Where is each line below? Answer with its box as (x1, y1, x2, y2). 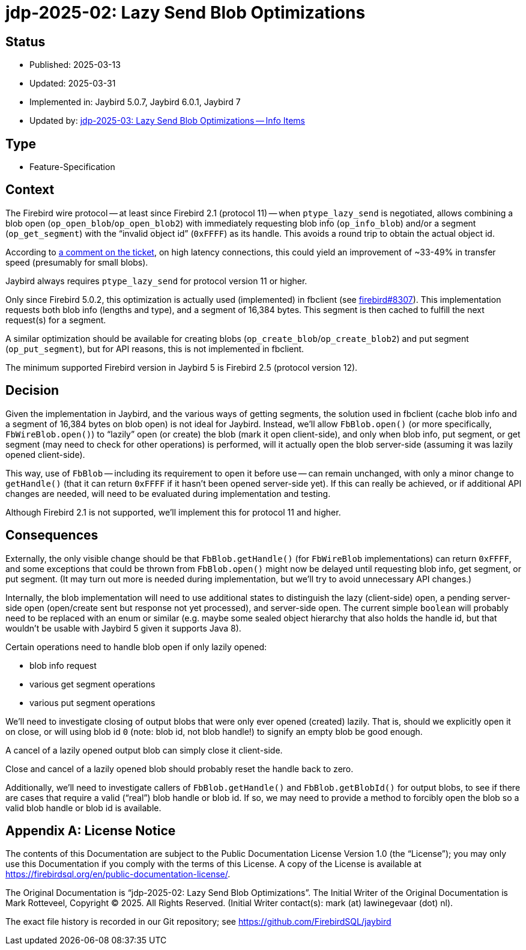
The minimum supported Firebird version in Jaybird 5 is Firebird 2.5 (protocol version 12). (5, 362, 358, 373)
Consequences (5, 528, 98, 543)
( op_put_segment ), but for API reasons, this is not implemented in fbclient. (5, 343, 304, 354)
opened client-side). (5, 449, 85, 460)
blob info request (29, 660, 97, 671)
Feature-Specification (29, 162, 115, 172)
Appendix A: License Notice (5, 823, 176, 838)
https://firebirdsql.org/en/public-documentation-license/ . (5, 869, 231, 880)
